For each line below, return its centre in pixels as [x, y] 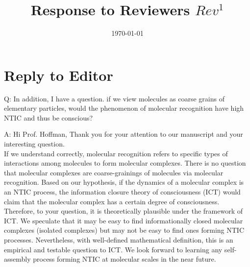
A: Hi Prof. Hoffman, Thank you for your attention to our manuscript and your [124, 134]
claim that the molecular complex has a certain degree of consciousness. [112, 201]
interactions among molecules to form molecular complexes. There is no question [125, 163]
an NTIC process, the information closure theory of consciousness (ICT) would [122, 192]
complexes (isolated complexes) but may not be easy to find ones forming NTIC [124, 230]
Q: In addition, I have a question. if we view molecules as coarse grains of [114, 98]
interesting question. [34, 144]
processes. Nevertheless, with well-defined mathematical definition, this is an [119, 239]
